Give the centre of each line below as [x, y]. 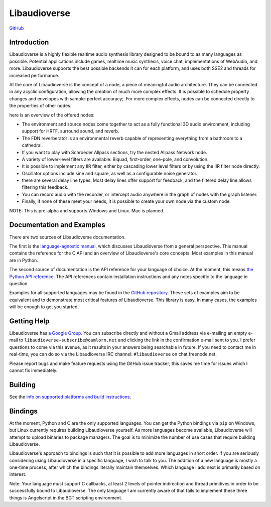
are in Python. [24, 260]
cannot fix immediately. [33, 370]
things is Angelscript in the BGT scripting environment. [66, 497]
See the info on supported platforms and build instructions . [70, 397]
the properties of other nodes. [40, 106]
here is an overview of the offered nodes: [52, 115]
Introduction [29, 42]
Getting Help [29, 321]
